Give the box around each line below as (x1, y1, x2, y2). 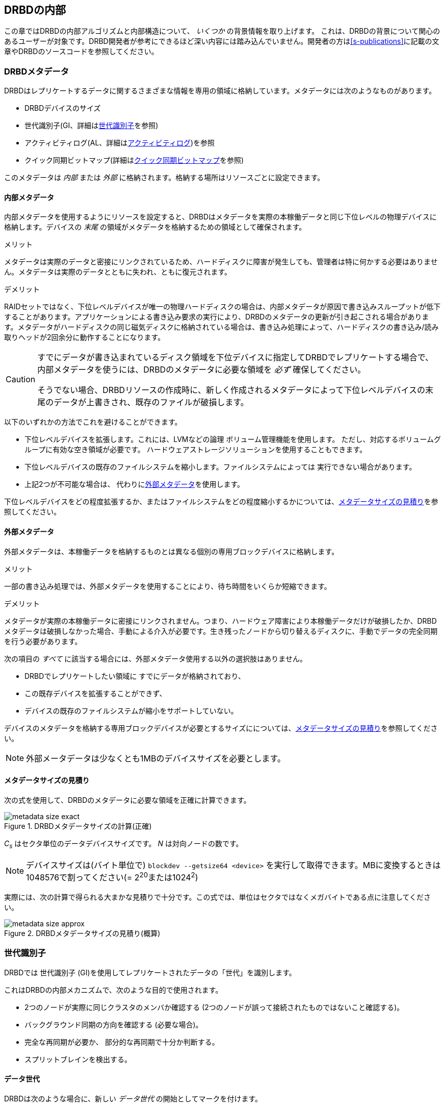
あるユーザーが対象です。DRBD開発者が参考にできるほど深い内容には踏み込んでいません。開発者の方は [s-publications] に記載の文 (4, 37, 439, 46)
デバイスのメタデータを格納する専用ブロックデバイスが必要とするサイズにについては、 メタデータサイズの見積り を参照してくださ (4, 723, 438, 732)
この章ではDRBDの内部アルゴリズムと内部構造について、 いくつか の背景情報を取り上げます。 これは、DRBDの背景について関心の (4, 27, 440, 36)
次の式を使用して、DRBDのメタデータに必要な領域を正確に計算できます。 (4, 795, 251, 804)
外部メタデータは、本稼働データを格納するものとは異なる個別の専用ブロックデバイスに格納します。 (4, 547, 339, 556)
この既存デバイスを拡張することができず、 (24, 688, 167, 698)
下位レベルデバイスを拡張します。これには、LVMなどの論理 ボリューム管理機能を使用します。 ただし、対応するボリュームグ (24, 435, 441, 444)
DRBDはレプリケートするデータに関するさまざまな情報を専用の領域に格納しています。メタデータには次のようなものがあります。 (4, 86, 436, 95)
